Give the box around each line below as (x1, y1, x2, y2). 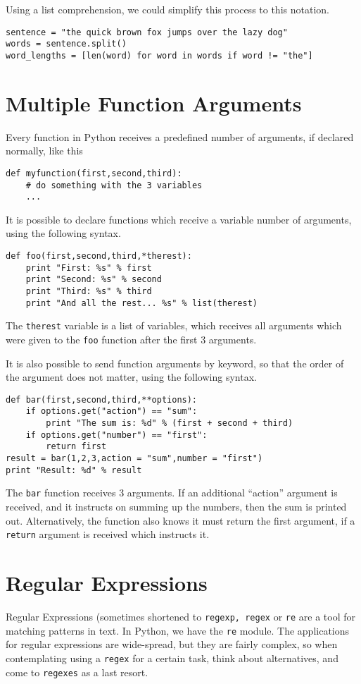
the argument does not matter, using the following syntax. (6, 370, 257, 384)
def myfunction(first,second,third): (6, 168, 182, 178)
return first (46, 441, 107, 452)
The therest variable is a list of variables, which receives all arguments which (6, 318, 342, 333)
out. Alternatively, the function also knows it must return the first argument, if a (6, 513, 355, 527)
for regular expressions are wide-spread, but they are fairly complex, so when (6, 637, 338, 652)
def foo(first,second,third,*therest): (6, 251, 192, 262)
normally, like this (6, 143, 83, 158)
